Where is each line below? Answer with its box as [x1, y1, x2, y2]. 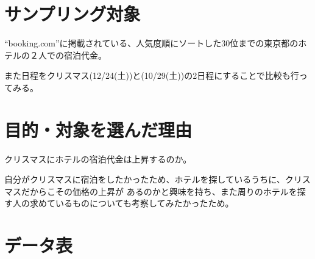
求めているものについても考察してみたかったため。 [29, 197, 234, 210]
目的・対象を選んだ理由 [4, 117, 193, 142]
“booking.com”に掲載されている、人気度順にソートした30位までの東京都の [4, 37, 299, 49]
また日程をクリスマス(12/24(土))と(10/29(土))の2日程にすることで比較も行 [4, 69, 299, 82]
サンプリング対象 [4, 1, 141, 26]
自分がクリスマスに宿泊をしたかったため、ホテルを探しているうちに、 [4, 173, 285, 186]
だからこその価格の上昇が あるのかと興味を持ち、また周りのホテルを [21, 184, 297, 197]
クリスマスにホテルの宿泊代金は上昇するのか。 [4, 152, 192, 165]
